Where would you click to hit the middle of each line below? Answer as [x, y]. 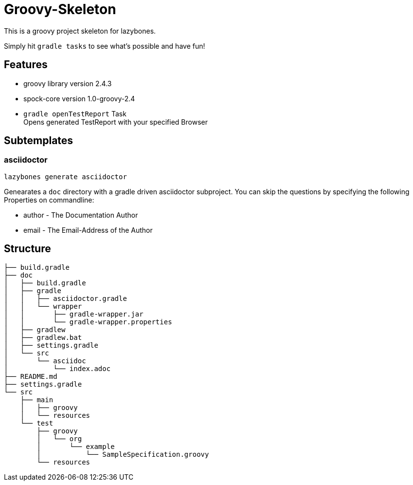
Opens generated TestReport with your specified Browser [116, 122]
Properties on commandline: [49, 200]
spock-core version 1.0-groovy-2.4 [79, 98]
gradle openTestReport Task [75, 113]
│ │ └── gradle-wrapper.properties [88, 322]
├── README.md [31, 376]
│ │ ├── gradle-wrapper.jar [74, 314]
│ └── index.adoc [57, 368]
